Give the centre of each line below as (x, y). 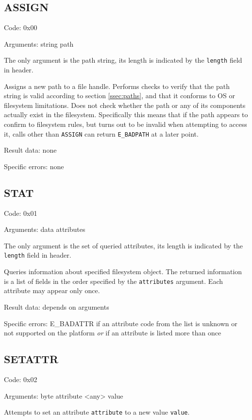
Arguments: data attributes (45, 229)
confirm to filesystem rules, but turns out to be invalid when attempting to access (126, 124)
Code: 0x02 (21, 379)
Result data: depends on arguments (57, 306)
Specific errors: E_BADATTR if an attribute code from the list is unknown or (121, 323)
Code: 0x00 (21, 27)
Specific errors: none (34, 166)
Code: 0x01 (21, 213)
